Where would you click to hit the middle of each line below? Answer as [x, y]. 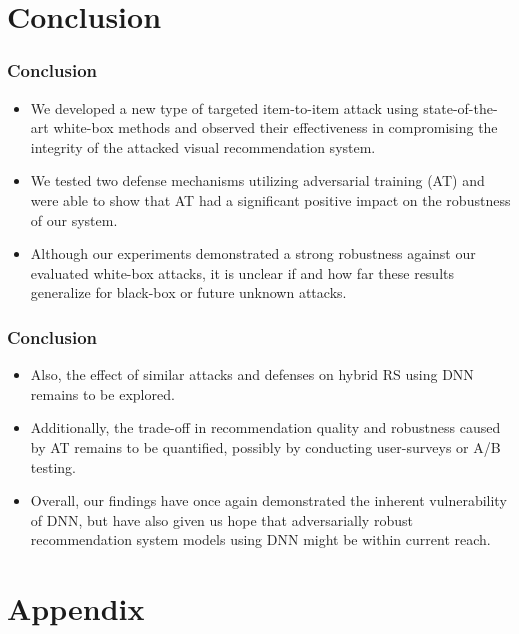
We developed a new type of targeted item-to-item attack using [224, 107]
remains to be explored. [102, 393]
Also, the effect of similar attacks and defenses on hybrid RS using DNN [252, 374]
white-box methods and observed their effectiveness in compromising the [275, 127]
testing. [53, 466]
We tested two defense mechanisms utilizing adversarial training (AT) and [257, 180]
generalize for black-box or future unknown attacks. [188, 292]
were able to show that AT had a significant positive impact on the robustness [270, 199]
